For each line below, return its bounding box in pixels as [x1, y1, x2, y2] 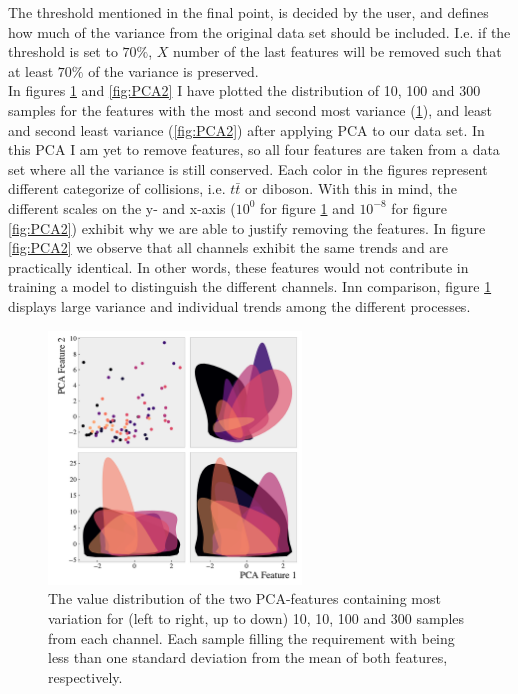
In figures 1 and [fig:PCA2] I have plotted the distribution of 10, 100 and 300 [8, 80, 481, 101]
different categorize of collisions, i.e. [8, 178, 226, 199]
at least [8, 60, 54, 81]
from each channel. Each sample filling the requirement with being [48, 627, 455, 648]
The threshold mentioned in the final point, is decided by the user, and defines [8, 2, 489, 22]
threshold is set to [8, 41, 118, 62]
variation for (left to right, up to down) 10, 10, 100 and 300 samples [48, 608, 465, 629]
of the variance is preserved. [88, 60, 259, 81]
